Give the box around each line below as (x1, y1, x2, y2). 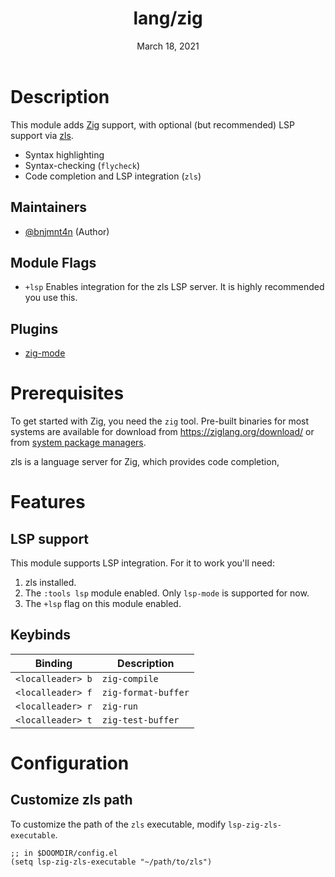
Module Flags (10, 254, 97, 271)
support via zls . (10, 129, 74, 141)
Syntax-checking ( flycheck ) (24, 159, 140, 171)
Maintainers (10, 199, 88, 216)
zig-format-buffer (101, 687, 190, 698)
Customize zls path (10, 792, 133, 809)
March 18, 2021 (136, 40, 200, 52)
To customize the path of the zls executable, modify (10, 818, 227, 830)
